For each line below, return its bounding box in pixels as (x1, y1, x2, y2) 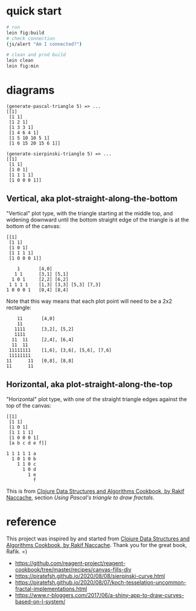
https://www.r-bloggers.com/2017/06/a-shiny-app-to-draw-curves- (14, 591, 185, 598)
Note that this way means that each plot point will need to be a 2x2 (6, 297, 172, 305)
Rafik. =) (6, 548, 28, 555)
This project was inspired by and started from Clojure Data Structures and (6, 535, 190, 542)
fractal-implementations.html (14, 585, 87, 592)
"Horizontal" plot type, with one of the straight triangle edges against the (6, 395, 188, 402)
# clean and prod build (6, 52, 66, 58)
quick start (6, 4, 62, 18)
